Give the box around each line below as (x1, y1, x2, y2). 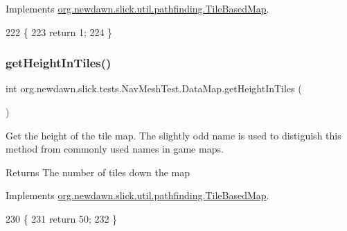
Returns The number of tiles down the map (6, 164, 190, 179)
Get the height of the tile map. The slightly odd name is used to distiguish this (6, 128, 341, 142)
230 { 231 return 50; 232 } (6, 211, 118, 225)
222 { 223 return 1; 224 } (6, 24, 113, 39)
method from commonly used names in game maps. (6, 142, 224, 156)
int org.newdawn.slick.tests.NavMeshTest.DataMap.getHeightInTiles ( (6, 81, 302, 96)
